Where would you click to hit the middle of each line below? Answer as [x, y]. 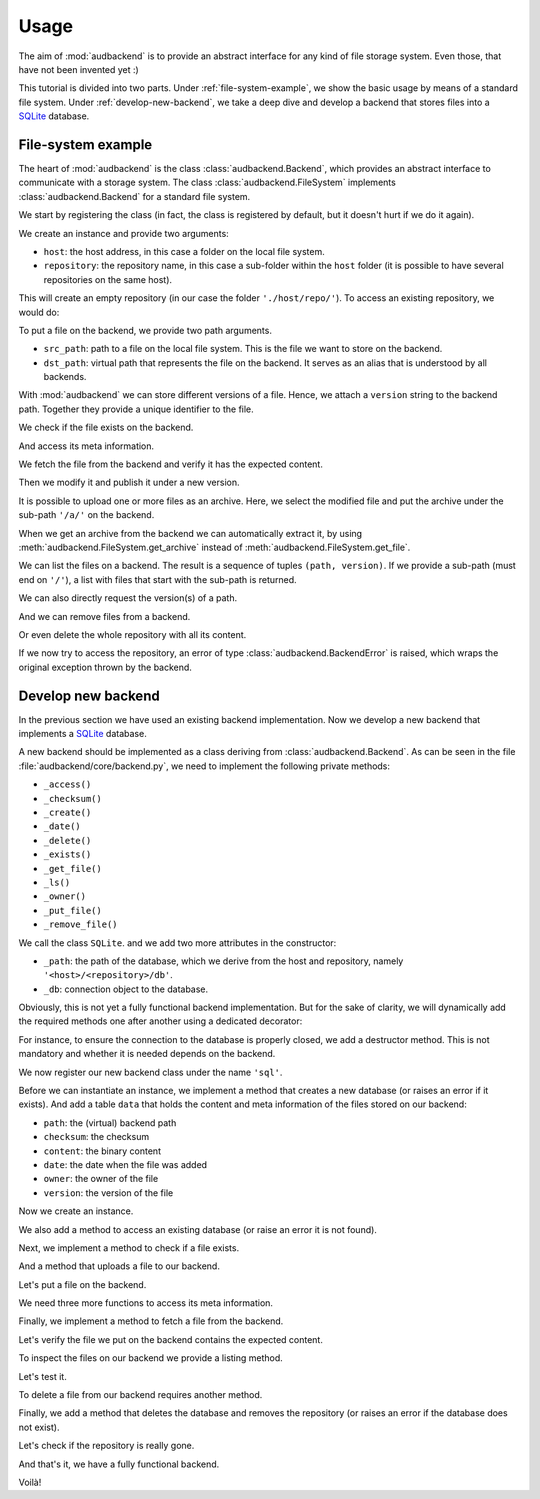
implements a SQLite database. [82, 734]
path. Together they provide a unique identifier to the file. [136, 409]
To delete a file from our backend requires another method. [140, 1395]
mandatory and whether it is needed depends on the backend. [147, 1054]
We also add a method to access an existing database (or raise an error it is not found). [197, 1229]
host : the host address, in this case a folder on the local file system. [184, 251]
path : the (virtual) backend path [110, 1122]
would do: [39, 312]
